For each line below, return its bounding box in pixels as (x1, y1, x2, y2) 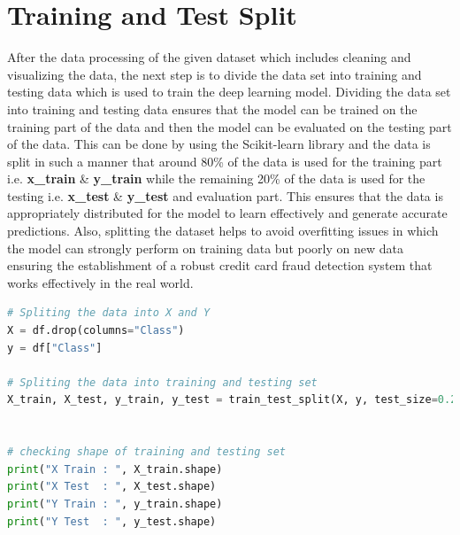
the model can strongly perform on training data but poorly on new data (7, 238, 403, 257)
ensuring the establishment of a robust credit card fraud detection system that (7, 256, 433, 275)
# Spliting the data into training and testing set (7, 376, 318, 389)
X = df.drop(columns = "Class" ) (7, 324, 185, 337)
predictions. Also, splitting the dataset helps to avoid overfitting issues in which (7, 221, 439, 240)
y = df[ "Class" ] (7, 341, 103, 354)
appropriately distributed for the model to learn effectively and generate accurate (7, 204, 448, 222)
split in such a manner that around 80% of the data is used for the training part (7, 151, 442, 170)
